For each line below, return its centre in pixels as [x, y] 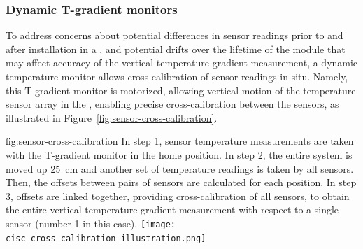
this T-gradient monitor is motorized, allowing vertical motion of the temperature [181, 90]
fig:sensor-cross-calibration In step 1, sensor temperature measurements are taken [180, 141]
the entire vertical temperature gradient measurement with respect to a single [172, 209]
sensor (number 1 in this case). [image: [91, 223]
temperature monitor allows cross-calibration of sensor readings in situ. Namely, [177, 76]
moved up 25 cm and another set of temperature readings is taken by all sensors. [180, 168]
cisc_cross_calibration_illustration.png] [106, 238]
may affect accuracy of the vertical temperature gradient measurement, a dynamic [182, 63]
